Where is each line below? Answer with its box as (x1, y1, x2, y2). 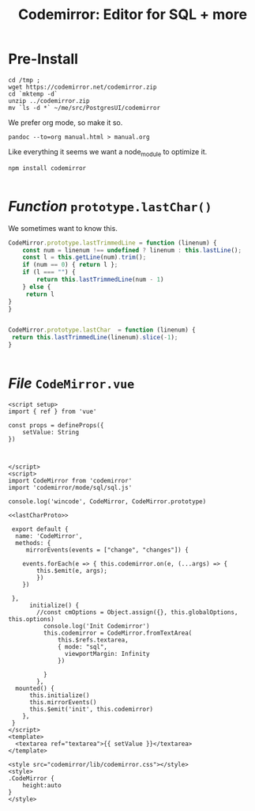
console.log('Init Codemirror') (43, 622, 150, 630)
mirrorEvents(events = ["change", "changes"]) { (25, 546, 189, 554)
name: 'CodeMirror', (15, 532, 83, 540)
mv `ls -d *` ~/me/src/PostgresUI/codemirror (8, 104, 160, 112)
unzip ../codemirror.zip (8, 97, 90, 104)
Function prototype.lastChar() (8, 197, 212, 215)
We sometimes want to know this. (8, 223, 118, 233)
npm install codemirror (8, 164, 87, 172)
